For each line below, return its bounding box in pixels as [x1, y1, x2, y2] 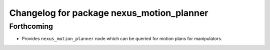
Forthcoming [9, 22, 53, 31]
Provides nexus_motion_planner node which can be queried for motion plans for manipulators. [21, 36, 222, 42]
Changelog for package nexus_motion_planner [9, 7, 208, 18]
